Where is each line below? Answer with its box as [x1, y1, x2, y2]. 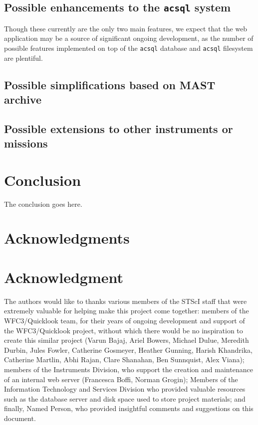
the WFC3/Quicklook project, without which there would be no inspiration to [4, 325, 243, 335]
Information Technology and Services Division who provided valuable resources [4, 384, 246, 394]
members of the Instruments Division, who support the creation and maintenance [4, 364, 253, 374]
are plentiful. [4, 52, 43, 63]
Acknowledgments [4, 228, 130, 248]
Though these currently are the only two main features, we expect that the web [4, 23, 248, 33]
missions [4, 136, 48, 151]
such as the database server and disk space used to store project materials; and [4, 393, 246, 404]
